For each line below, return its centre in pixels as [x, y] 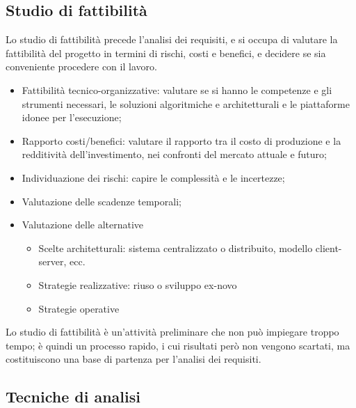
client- [329, 248]
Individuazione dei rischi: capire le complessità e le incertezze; [153, 177]
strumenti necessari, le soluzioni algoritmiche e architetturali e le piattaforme [186, 103]
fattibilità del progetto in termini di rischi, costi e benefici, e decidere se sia [166, 53]
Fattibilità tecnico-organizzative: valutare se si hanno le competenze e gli [177, 89]
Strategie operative [79, 308]
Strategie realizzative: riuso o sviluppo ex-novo [138, 284]
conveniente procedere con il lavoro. [81, 66]
